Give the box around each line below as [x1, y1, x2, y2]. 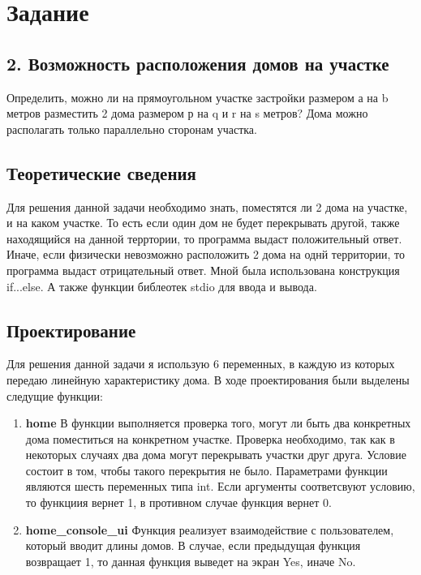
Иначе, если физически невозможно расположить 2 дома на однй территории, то [6, 246, 406, 263]
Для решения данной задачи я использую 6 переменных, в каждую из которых [6, 355, 395, 372]
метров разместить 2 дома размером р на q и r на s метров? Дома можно [6, 105, 368, 122]
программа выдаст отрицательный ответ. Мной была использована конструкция [6, 261, 400, 278]
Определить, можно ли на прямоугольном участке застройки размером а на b [6, 88, 389, 105]
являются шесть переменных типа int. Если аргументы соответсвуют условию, [25, 478, 415, 495]
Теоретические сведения [6, 160, 196, 185]
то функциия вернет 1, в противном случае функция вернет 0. [25, 494, 332, 511]
